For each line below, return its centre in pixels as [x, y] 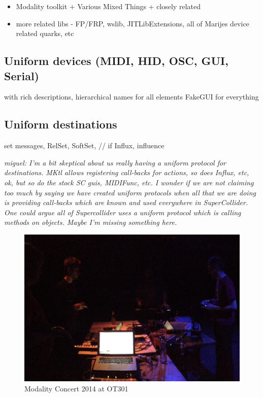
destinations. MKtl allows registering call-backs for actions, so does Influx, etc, [127, 172]
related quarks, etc [45, 33]
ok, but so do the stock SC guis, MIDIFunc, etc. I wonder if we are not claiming [129, 182]
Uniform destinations [61, 124]
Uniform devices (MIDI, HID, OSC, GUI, [116, 61]
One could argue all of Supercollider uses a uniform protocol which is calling [123, 212]
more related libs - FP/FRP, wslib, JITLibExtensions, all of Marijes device [133, 23]
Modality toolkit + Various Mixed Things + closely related [108, 6]
